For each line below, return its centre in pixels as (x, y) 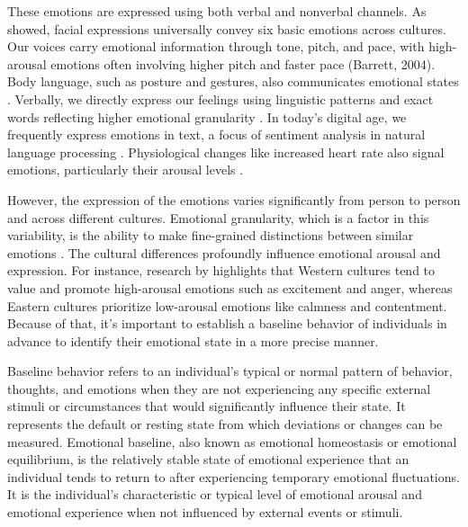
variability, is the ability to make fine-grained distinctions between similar (211, 235)
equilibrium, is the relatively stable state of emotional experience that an (208, 459)
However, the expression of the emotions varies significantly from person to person (234, 199)
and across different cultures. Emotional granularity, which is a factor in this (218, 217)
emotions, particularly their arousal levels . (126, 170)
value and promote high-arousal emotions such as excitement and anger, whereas (230, 287)
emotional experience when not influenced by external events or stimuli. (205, 512)
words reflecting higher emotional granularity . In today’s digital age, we (207, 116)
